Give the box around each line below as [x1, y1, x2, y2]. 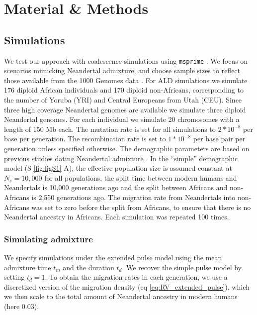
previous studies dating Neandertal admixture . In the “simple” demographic [4, 153, 238, 163]
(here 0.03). [4, 301, 39, 311]
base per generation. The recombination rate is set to [4, 133, 166, 144]
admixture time [4, 262, 51, 272]
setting [4, 272, 25, 282]
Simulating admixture [4, 232, 93, 245]
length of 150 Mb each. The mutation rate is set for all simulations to [4, 123, 216, 134]
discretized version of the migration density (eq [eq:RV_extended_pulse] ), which [4, 281, 250, 292]
